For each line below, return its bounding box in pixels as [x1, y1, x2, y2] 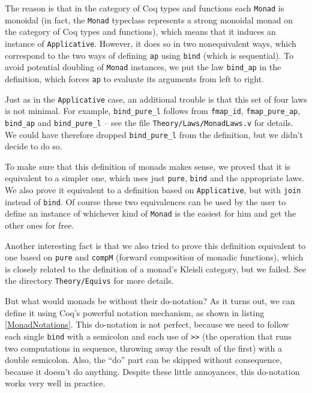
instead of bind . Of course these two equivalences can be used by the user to [5, 195, 286, 208]
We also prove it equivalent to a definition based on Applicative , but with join [5, 184, 301, 196]
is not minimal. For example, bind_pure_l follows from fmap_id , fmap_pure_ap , [5, 104, 301, 117]
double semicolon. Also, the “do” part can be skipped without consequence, [5, 353, 282, 366]
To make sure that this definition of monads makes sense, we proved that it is [5, 160, 290, 172]
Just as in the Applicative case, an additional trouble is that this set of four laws [5, 92, 307, 105]
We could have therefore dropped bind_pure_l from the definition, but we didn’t [5, 128, 304, 140]
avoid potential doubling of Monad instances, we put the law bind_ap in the [5, 61, 281, 73]
